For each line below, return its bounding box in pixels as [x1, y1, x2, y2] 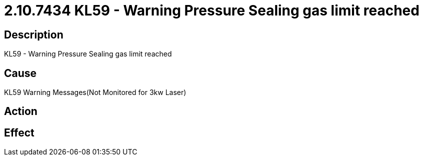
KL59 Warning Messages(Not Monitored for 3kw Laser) [4, 88, 186, 97]
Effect [4, 126, 34, 139]
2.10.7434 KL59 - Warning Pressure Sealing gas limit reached [4, 2, 419, 19]
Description [4, 28, 63, 41]
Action [4, 105, 37, 118]
